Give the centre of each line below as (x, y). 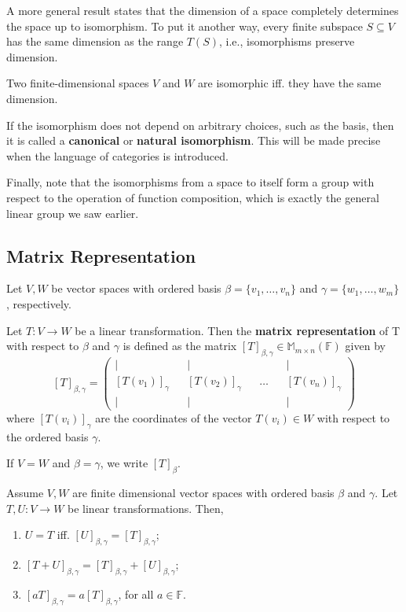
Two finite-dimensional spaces (78, 83)
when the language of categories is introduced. (117, 155)
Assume (25, 493)
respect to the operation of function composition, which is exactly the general (193, 197)
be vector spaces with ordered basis (136, 288)
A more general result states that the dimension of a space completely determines (203, 10)
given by (365, 346)
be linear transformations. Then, (146, 508)
